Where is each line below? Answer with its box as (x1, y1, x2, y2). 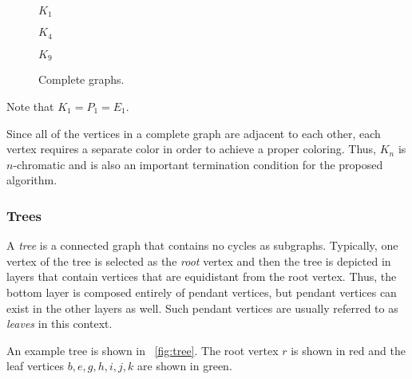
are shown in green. (137, 357, 232, 374)
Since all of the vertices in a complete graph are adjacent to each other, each (6, 124, 381, 141)
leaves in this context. (6, 315, 113, 332)
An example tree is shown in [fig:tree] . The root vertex (6, 341, 279, 358)
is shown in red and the (291, 341, 406, 358)
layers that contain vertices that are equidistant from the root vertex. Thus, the (6, 268, 397, 285)
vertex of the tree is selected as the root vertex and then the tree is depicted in (6, 252, 391, 269)
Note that (6, 97, 54, 114)
